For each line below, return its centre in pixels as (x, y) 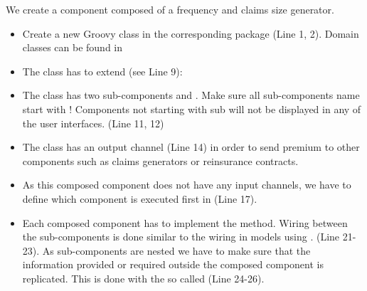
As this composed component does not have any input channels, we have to (187, 185)
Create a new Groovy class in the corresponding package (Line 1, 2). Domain (191, 33)
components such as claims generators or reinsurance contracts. (160, 160)
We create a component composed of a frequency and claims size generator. (170, 9)
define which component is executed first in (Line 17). (140, 198)
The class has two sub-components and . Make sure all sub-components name (191, 95)
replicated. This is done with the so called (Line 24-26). (143, 278)
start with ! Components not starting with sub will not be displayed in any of (192, 109)
